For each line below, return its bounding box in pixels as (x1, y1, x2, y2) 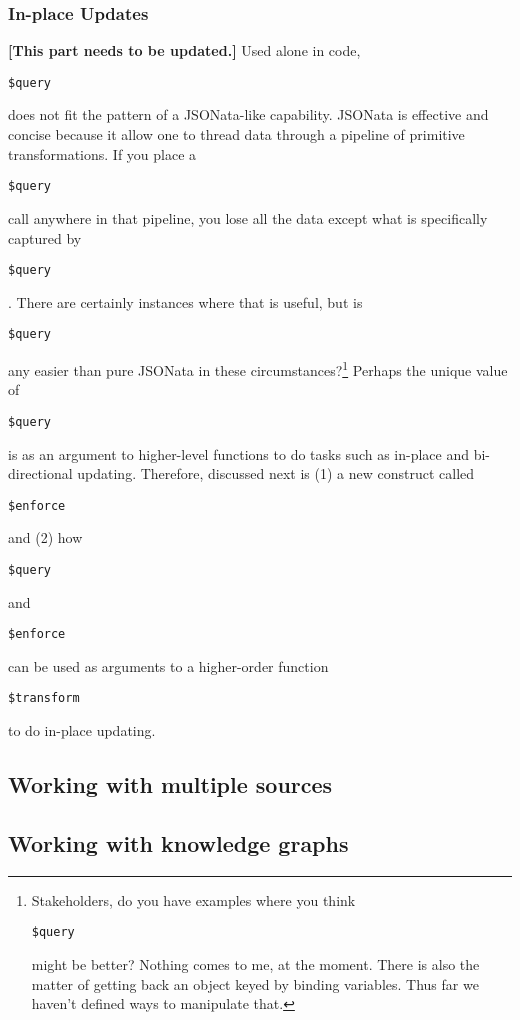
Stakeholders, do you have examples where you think (31, 889, 356, 910)
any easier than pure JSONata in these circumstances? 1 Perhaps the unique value (8, 357, 508, 380)
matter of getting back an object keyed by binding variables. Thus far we (31, 973, 479, 994)
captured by (8, 227, 82, 248)
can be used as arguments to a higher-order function (8, 655, 329, 676)
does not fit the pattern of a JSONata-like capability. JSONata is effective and (8, 104, 489, 125)
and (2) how (8, 527, 83, 548)
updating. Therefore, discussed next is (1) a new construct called (77, 463, 475, 484)
